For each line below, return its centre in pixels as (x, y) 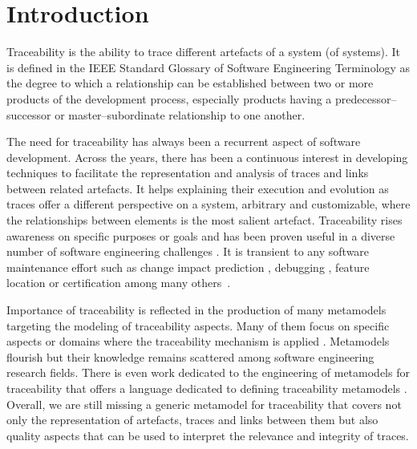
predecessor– (366, 98)
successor (29, 114)
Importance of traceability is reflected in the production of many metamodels (196, 310)
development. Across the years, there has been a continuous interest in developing (207, 157)
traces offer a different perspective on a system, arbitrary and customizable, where (208, 204)
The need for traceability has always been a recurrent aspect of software (184, 142)
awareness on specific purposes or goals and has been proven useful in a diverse (201, 235)
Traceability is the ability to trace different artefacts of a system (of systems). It (204, 52)
